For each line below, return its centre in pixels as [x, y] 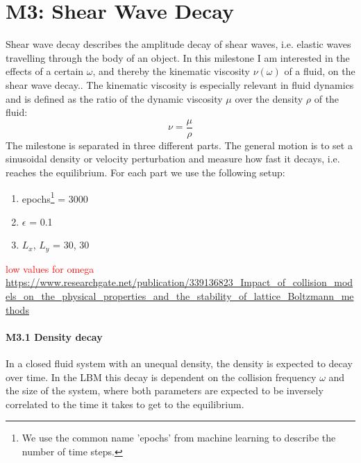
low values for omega [50, 268]
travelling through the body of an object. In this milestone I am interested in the [178, 57]
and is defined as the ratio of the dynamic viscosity [114, 98]
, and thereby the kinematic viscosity [171, 71]
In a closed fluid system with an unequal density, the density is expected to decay [179, 363]
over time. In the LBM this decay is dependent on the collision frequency [161, 377]
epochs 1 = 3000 [55, 197]
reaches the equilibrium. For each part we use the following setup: [145, 172]
